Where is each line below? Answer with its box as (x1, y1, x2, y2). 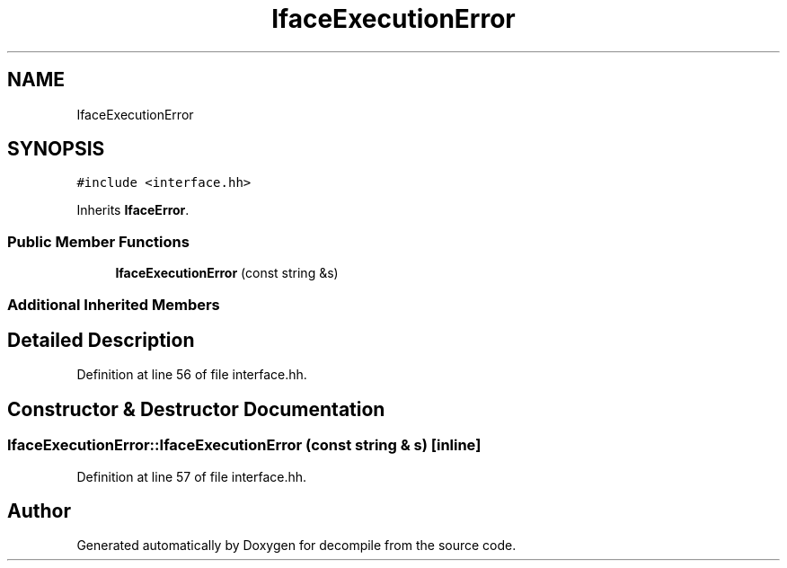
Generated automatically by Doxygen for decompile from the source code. (76, 537, 517, 554)
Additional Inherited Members (7, 295, 220, 314)
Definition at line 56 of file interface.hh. (76, 367, 307, 383)
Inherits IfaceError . (76, 202, 190, 218)
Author (7, 500, 71, 523)
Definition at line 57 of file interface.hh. (76, 468, 307, 484)
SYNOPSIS (7, 138, 105, 161)
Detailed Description (7, 328, 195, 351)
